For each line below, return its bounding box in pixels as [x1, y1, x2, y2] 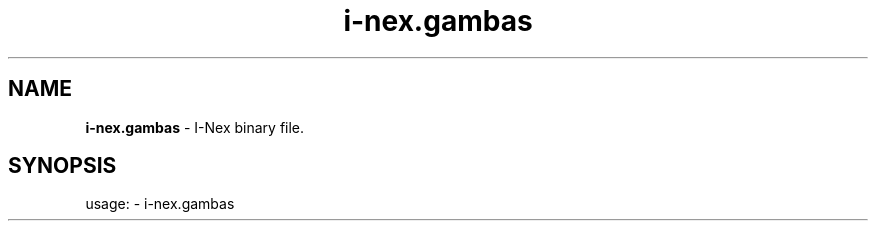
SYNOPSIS [8, 153, 117, 179]
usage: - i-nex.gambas [85, 195, 235, 213]
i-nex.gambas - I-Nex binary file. [85, 118, 305, 136]
